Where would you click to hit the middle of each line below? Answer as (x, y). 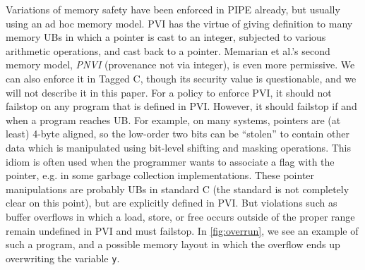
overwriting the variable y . (63, 258)
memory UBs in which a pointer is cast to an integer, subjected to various (166, 37)
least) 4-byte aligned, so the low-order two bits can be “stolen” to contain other (178, 134)
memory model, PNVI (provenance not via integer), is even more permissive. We (180, 65)
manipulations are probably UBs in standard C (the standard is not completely (178, 189)
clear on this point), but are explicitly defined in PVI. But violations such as (172, 203)
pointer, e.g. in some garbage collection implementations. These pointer (160, 175)
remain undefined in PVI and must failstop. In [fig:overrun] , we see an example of (182, 230)
